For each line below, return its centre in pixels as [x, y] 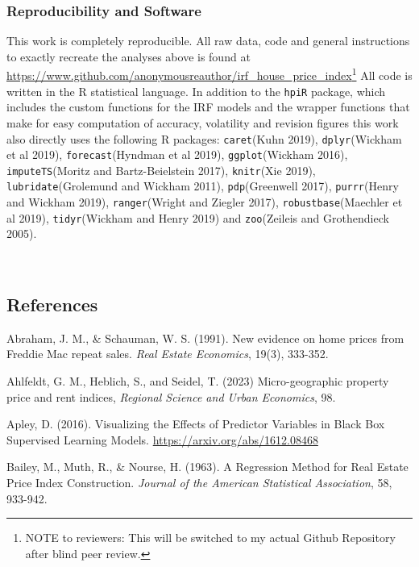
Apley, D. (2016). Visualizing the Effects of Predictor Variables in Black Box [196, 424]
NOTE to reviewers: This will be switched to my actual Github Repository [210, 538]
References [52, 304]
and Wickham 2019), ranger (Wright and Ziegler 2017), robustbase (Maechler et [205, 202]
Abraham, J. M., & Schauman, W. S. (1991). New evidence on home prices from [205, 338]
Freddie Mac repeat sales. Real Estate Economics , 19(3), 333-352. [168, 354]
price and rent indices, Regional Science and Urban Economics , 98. [171, 396]
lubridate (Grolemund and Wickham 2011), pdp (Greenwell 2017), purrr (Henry [203, 186]
